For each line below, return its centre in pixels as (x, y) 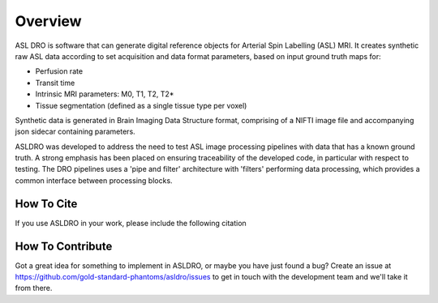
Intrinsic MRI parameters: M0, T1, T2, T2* (105, 94)
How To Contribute (64, 246)
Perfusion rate (59, 71)
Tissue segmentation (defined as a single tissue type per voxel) (141, 105)
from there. (34, 288)
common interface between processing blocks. (94, 180)
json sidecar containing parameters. (75, 132)
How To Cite (46, 204)
